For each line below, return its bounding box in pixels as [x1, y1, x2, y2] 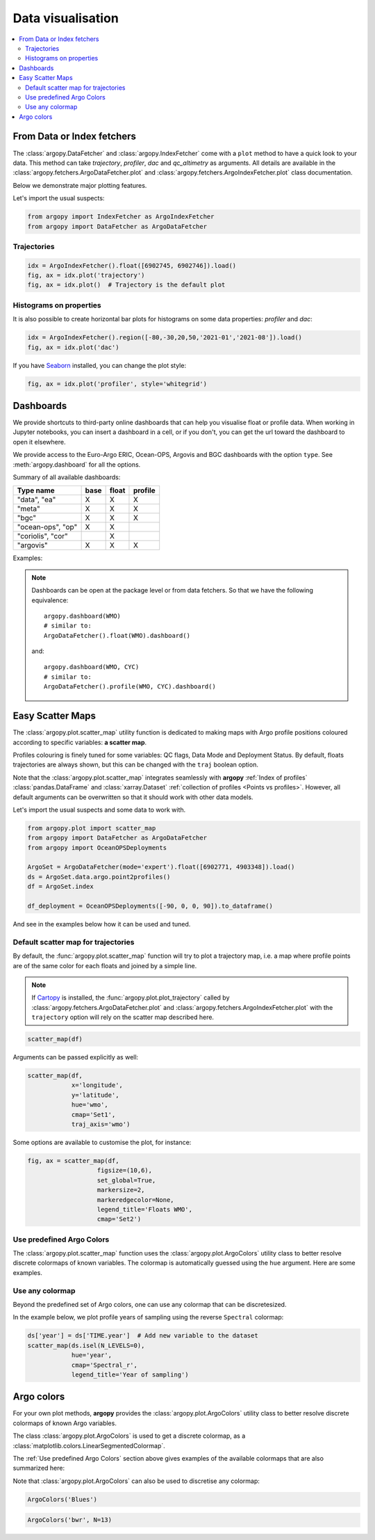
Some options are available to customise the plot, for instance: [12, 1138, 192, 1146]
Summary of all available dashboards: [12, 473, 121, 481]
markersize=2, [97, 1186, 145, 1194]
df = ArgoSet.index [27, 883, 94, 890]
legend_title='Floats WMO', [97, 1205, 192, 1213]
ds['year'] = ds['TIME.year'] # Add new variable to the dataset [27, 1332, 258, 1340]
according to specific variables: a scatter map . [12, 738, 147, 746]
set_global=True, [97, 1176, 156, 1184]
